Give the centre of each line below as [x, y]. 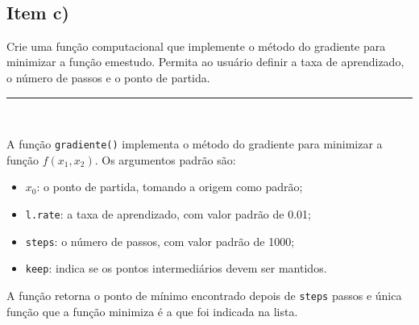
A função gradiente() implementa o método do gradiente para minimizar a [195, 144]
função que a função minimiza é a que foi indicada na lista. [152, 311]
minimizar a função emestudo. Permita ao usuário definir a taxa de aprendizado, [205, 62]
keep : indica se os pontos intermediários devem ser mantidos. [176, 268]
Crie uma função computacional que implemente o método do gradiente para [196, 46]
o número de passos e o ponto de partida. [108, 77]
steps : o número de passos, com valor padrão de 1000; [160, 241]
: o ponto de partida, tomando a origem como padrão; [170, 187]
